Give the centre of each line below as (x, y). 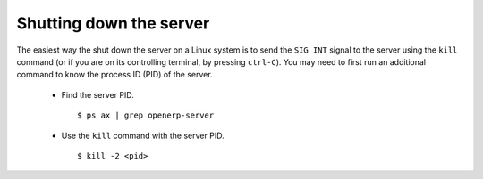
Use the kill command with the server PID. (143, 135)
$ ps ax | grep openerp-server (146, 115)
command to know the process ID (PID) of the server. (115, 75)
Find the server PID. (97, 94)
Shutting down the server (113, 23)
